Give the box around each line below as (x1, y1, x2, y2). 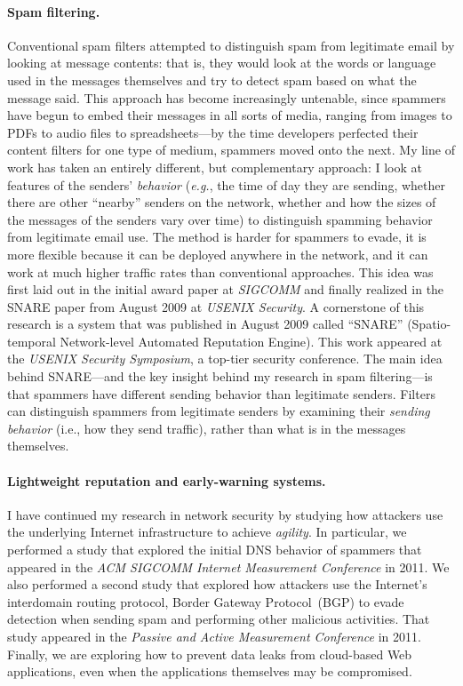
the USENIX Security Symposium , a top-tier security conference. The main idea (7, 349, 443, 368)
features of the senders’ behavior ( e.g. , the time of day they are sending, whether (7, 175, 445, 194)
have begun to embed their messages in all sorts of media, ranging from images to (7, 106, 452, 124)
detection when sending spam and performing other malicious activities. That (7, 610, 430, 628)
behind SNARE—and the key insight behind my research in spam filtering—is (7, 367, 433, 386)
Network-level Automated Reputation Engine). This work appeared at (60, 331, 443, 350)
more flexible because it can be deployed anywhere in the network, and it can (7, 244, 428, 263)
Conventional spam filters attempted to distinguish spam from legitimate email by (7, 36, 455, 54)
